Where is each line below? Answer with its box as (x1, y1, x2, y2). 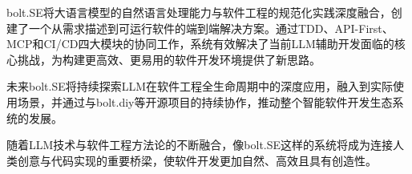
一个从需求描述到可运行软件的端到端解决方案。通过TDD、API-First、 (28, 19, 394, 36)
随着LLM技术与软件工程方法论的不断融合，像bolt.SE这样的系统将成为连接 (6, 136, 394, 153)
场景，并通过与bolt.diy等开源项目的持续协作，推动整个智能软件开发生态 (17, 93, 393, 110)
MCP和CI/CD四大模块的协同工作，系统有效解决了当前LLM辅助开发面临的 (6, 35, 394, 52)
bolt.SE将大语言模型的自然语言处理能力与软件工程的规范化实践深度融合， (6, 4, 391, 20)
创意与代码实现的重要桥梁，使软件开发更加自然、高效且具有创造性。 (17, 152, 377, 168)
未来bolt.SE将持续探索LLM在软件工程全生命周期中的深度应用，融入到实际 (6, 78, 394, 95)
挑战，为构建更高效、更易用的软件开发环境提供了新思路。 (17, 51, 321, 67)
